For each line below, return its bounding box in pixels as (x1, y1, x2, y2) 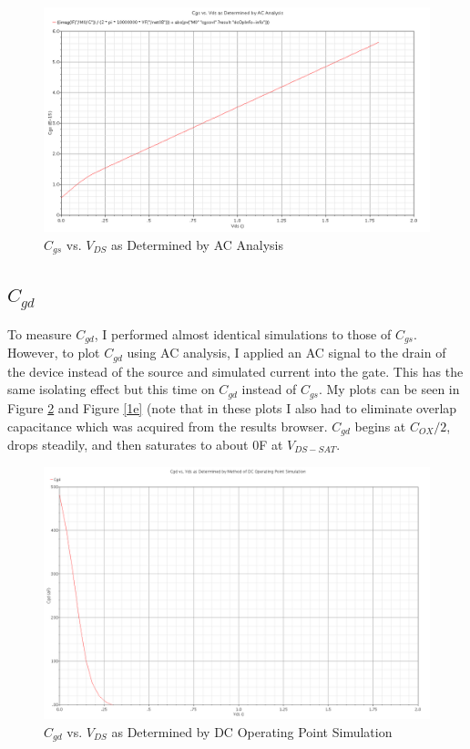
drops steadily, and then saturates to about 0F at (7, 434, 283, 453)
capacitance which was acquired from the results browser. (7, 416, 328, 435)
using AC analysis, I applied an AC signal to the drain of (127, 343, 446, 362)
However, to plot (7, 343, 100, 362)
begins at (354, 416, 406, 435)
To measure (7, 324, 72, 343)
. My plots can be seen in (318, 380, 460, 399)
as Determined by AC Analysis (110, 234, 284, 254)
